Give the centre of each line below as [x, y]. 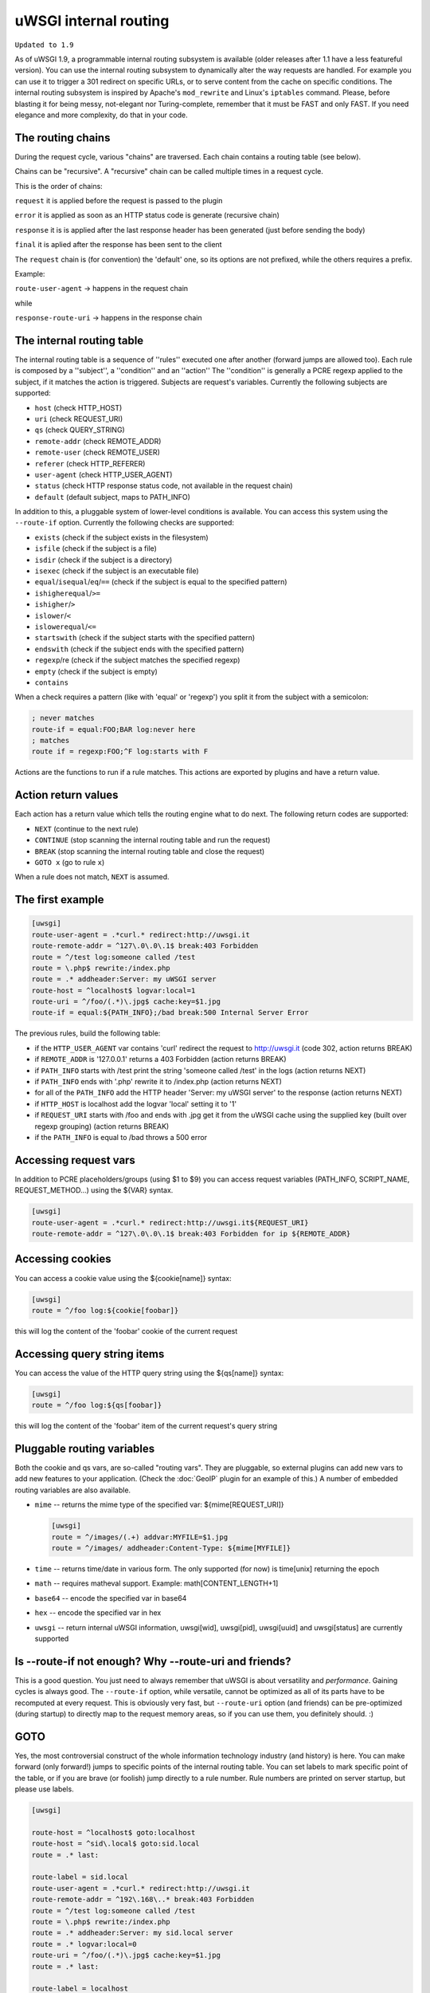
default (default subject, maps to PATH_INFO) [113, 497]
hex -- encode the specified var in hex [98, 1613]
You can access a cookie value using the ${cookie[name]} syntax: [123, 1278]
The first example [59, 900]
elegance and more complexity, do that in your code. [101, 115]
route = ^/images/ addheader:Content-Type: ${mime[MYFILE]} [171, 1548]
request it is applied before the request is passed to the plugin [119, 200]
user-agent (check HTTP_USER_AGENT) [104, 474]
